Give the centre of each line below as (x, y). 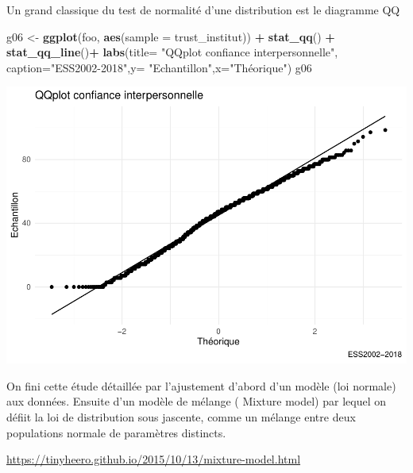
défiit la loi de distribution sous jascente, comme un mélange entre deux (181, 417)
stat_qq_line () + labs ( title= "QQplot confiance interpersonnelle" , (172, 52)
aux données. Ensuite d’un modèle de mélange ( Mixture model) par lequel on (197, 401)
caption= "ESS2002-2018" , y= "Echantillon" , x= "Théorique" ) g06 (159, 67)
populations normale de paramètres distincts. (116, 432)
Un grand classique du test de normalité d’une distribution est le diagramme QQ (203, 10)
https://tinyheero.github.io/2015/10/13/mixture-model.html (154, 459)
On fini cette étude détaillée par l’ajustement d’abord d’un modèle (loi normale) (201, 385)
